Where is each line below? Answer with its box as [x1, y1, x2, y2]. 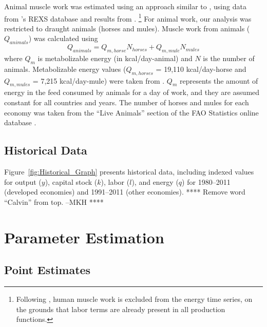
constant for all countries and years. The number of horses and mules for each [4, 97, 249, 108]
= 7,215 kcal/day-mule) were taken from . [32, 75, 165, 86]
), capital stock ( [45, 176, 98, 187]
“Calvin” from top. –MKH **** [4, 196, 104, 207]
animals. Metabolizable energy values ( [4, 63, 126, 74]
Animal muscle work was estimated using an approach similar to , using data [4, 1, 246, 11]
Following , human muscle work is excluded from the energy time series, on [16, 293, 253, 304]
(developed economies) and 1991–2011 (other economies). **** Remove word [4, 186, 245, 197]
